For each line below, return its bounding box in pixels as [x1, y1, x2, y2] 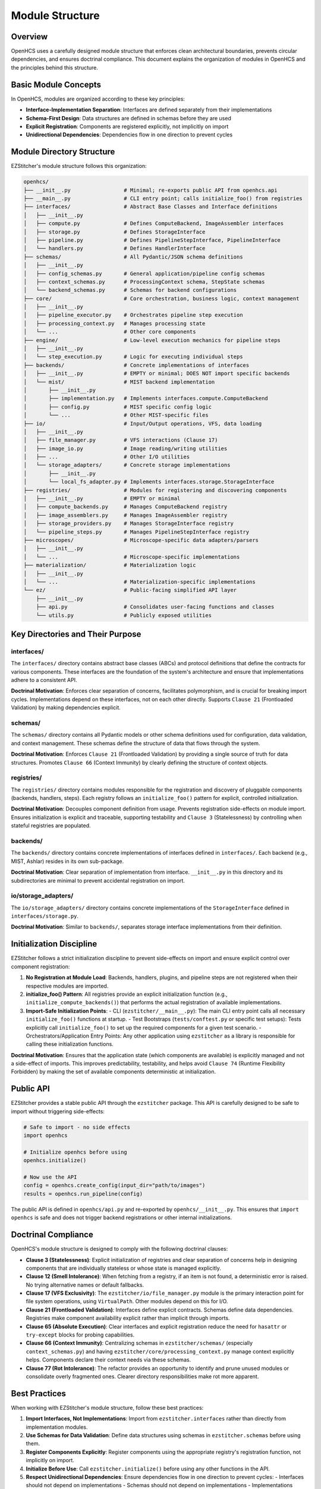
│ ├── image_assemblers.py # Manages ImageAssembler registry [23, 512, 228, 518]
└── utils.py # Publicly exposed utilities [36, 612, 212, 619]
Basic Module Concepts [11, 79, 101, 89]
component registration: [11, 962, 70, 970]
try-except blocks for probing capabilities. [26, 1331, 135, 1338]
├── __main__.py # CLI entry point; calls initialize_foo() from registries [23, 195, 303, 202]
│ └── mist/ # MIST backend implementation [23, 378, 215, 385]
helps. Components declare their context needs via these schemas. [26, 1356, 191, 1363]
